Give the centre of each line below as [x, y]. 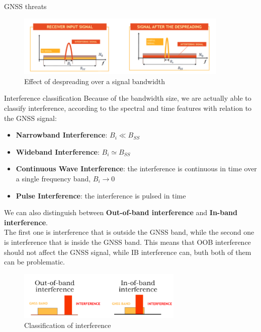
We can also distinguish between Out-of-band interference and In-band [121, 212]
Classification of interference [68, 325]
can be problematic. [34, 262]
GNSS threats [25, 6]
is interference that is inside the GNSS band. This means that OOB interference [127, 242]
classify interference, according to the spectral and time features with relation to [128, 108]
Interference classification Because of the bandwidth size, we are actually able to [128, 98]
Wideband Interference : [58, 151]
